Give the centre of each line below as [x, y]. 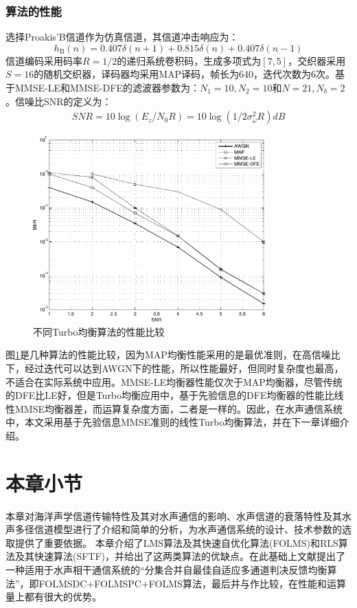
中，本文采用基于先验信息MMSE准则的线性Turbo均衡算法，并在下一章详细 [173, 422]
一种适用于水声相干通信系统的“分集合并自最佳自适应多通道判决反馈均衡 [166, 569]
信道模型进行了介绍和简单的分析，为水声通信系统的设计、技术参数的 [188, 529]
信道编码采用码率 [44, 60]
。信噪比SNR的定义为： [59, 101]
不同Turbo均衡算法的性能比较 [99, 331]
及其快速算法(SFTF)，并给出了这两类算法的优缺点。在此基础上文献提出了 [180, 556]
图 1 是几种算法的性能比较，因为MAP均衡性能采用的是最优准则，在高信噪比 [173, 355]
